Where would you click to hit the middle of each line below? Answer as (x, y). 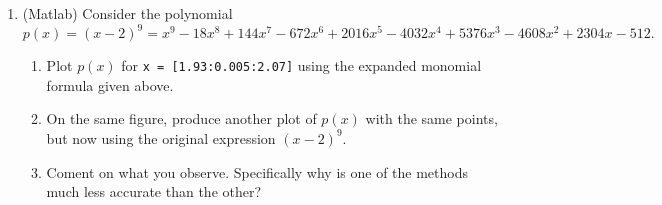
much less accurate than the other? (154, 191)
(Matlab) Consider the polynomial (127, 13)
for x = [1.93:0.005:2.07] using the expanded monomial (301, 65)
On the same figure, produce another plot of (181, 118)
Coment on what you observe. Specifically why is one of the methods (257, 171)
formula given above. (110, 84)
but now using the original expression (161, 137)
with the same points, (431, 118)
